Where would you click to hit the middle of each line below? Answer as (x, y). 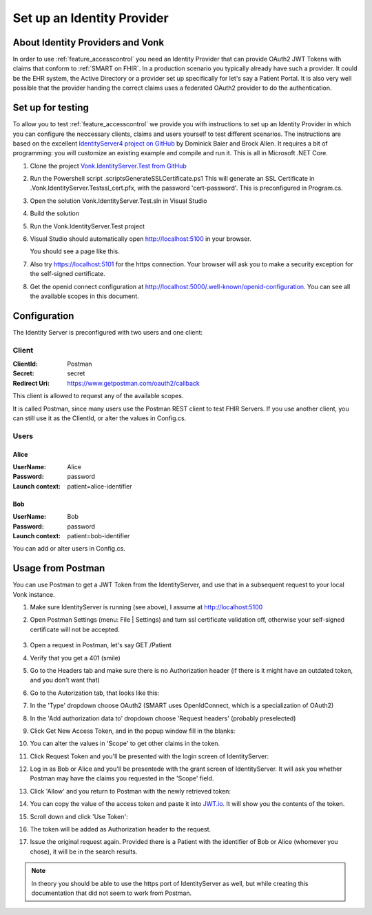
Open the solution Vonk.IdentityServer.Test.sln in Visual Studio (118, 201)
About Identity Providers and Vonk (89, 42)
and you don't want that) (65, 680)
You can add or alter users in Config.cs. (69, 549)
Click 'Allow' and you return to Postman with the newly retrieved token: (130, 791)
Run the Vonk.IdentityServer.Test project (87, 226)
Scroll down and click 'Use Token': (79, 816)
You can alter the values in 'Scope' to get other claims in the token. (125, 744)
